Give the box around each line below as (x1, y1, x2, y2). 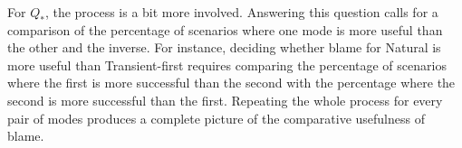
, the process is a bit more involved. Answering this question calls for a (44, 3, 438, 21)
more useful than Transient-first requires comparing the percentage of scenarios (7, 55, 447, 74)
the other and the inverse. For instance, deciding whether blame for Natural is (7, 38, 441, 57)
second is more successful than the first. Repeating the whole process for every (7, 90, 443, 109)
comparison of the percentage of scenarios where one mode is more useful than (7, 20, 443, 39)
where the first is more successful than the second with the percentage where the (7, 73, 456, 92)
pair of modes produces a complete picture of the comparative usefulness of (7, 108, 425, 127)
